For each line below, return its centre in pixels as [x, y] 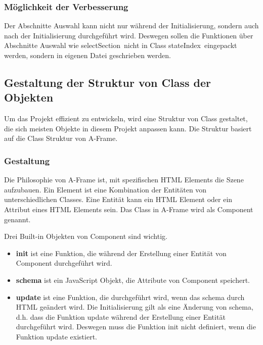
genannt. [17, 219]
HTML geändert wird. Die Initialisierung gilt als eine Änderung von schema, [135, 307]
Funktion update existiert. [56, 336]
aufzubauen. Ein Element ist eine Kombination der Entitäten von [105, 189]
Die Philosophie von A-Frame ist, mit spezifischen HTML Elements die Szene [124, 180]
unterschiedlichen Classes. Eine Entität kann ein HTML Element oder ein [118, 199]
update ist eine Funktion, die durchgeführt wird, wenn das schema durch [130, 297]
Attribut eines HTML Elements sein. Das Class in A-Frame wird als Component [129, 209]
